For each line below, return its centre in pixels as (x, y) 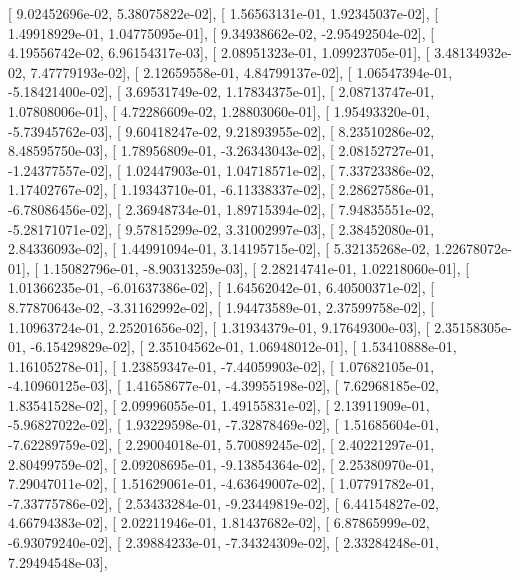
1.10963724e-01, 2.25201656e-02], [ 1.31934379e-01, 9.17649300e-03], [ (219, 326)
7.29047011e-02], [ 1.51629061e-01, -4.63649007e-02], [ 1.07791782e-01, (221, 483)
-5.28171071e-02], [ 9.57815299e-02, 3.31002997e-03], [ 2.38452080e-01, (221, 228)
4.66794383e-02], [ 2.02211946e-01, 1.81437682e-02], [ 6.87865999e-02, (219, 522)
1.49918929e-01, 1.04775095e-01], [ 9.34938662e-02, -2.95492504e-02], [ (221, 32)
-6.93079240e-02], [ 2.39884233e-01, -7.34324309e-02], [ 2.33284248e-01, (223, 542)
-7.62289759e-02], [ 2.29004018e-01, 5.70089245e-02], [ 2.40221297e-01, (221, 444)
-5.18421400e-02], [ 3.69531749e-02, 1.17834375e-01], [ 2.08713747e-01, (221, 91)
